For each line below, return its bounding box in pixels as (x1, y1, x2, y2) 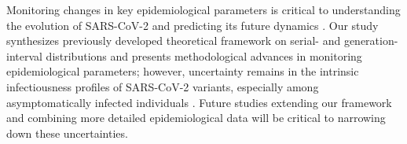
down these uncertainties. (6, 124, 128, 141)
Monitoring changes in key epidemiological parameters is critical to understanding (6, 2, 401, 17)
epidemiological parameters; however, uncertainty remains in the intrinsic (6, 63, 359, 79)
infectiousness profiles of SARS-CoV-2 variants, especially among (6, 78, 319, 94)
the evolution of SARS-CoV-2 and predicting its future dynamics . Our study (6, 17, 379, 33)
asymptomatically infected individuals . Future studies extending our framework (6, 94, 392, 110)
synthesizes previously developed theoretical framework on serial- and (6, 32, 341, 49)
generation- (343, 32, 398, 49)
